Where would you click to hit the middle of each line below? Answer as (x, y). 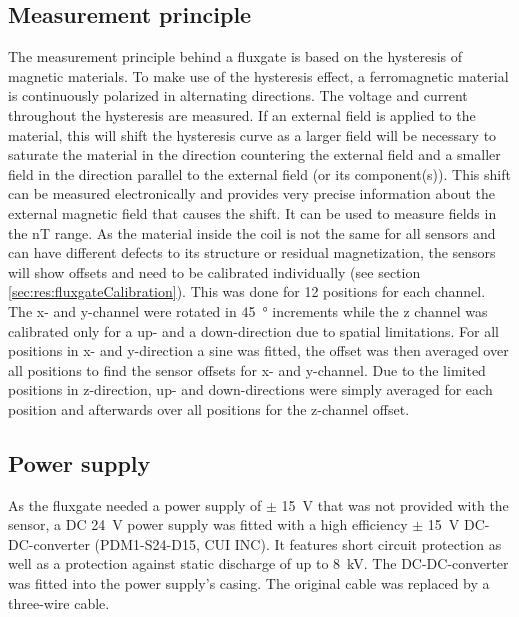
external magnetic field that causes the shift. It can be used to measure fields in (252, 212)
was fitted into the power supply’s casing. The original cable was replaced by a (249, 583)
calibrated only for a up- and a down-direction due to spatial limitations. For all (253, 330)
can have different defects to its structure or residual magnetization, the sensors (252, 252)
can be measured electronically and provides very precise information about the (251, 193)
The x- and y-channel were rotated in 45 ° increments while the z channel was (248, 310)
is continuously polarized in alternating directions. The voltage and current (238, 95)
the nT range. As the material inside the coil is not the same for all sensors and (252, 232)
